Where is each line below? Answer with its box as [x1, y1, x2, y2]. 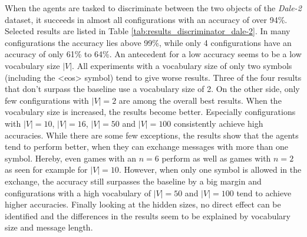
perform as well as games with [161, 152, 271, 164]
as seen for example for [5, 163, 88, 176]
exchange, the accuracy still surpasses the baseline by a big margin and [5, 175, 262, 187]
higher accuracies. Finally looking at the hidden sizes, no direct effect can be [5, 198, 281, 210]
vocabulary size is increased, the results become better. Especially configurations [5, 106, 296, 118]
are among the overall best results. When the [118, 94, 282, 106]
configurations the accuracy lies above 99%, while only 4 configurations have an [5, 36, 292, 48]
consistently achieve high [174, 117, 263, 129]
